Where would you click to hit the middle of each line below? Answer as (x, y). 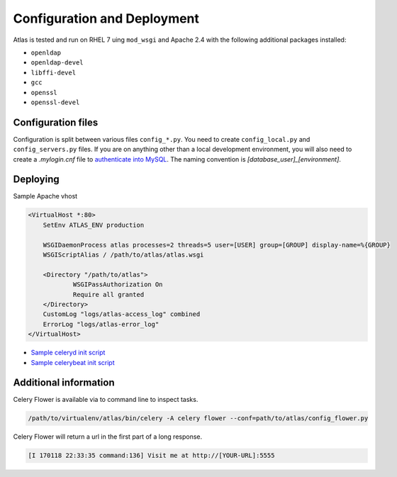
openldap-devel (57, 63)
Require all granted (108, 294)
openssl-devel (55, 102)
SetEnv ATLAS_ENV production (94, 225)
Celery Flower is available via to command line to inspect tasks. (106, 400)
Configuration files (56, 122)
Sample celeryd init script (68, 353)
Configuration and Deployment (106, 18)
